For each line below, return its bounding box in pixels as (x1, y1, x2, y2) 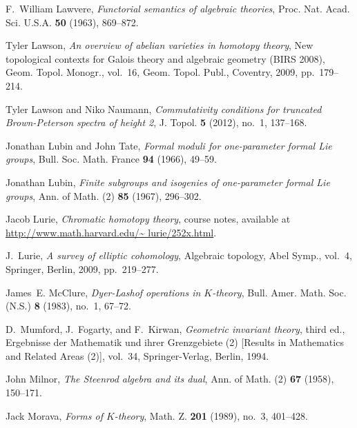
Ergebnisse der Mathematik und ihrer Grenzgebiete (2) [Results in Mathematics (6, 335, 344, 349)
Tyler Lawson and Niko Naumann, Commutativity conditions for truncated (6, 101, 322, 116)
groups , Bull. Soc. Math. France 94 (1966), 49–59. (6, 152, 217, 166)
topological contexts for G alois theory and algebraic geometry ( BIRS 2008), (6, 51, 325, 65)
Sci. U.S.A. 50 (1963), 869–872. (6, 14, 139, 29)
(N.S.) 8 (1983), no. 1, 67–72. (6, 298, 131, 313)
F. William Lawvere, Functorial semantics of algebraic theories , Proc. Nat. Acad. (6, 1, 350, 15)
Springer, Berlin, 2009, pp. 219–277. (6, 261, 159, 276)
